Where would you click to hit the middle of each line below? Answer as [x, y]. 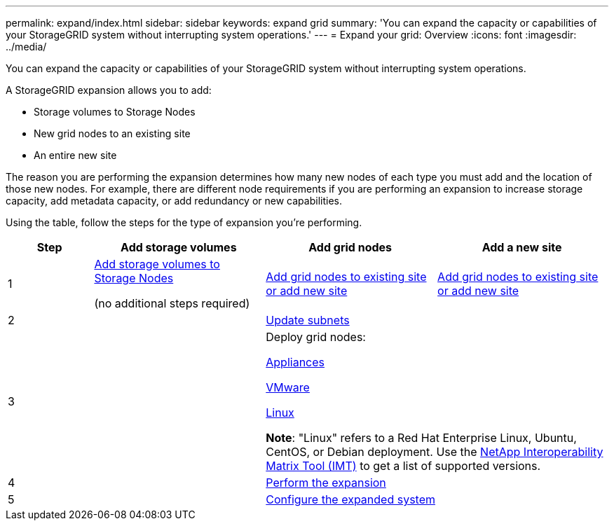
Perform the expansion [326, 483]
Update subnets [308, 320]
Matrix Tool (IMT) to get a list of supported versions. [403, 466]
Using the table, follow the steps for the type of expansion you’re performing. [184, 222]
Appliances [295, 362]
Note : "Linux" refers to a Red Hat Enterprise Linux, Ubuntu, [421, 438]
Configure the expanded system [350, 499]
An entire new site [75, 155]
